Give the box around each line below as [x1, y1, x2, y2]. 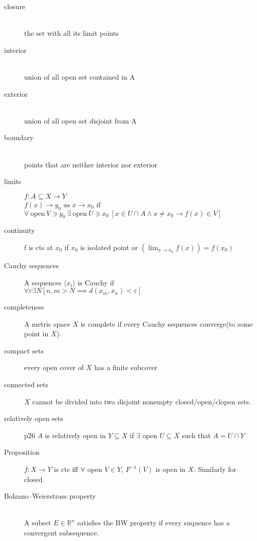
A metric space [24, 318, 70, 329]
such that [182, 430, 211, 440]
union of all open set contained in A [24, 71, 135, 82]
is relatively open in [45, 430, 106, 440]
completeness [4, 302, 44, 312]
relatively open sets [4, 413, 63, 424]
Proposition [4, 447, 40, 457]
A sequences [24, 277, 62, 287]
